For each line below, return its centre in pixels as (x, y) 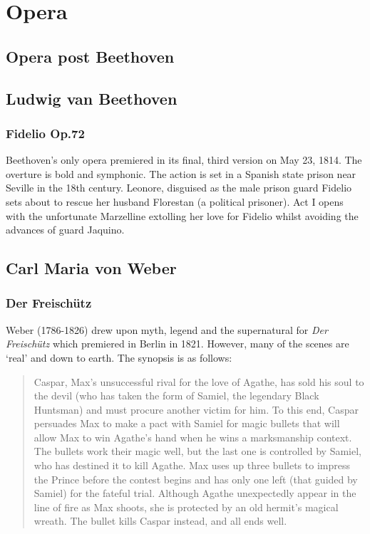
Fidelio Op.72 (45, 133)
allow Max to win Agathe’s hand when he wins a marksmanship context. (193, 437)
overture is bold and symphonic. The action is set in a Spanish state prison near (181, 173)
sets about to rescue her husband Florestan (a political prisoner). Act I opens (175, 201)
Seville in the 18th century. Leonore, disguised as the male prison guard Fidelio (179, 188)
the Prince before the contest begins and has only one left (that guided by (196, 479)
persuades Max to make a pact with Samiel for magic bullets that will (187, 423)
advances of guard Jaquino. (65, 230)
